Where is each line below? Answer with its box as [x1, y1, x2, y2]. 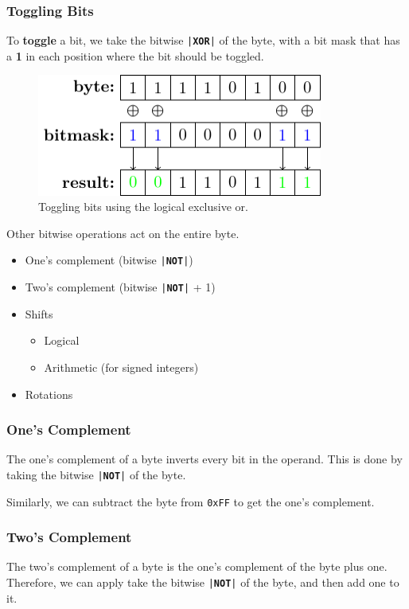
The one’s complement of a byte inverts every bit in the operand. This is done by [6, 451, 403, 467]
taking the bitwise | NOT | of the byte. [6, 466, 186, 482]
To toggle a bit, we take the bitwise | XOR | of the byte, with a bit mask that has [6, 32, 400, 49]
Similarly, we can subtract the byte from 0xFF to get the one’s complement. [6, 493, 375, 509]
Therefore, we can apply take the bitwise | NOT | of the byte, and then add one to [6, 574, 399, 591]
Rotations [25, 385, 73, 402]
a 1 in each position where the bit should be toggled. [6, 47, 264, 64]
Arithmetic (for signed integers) [44, 358, 199, 375]
